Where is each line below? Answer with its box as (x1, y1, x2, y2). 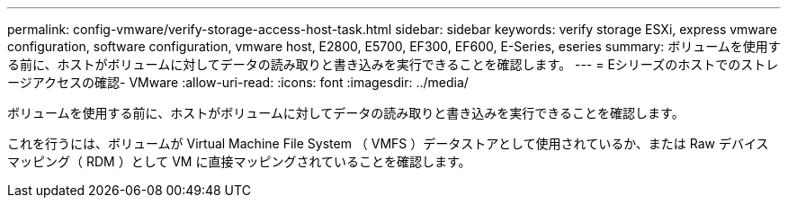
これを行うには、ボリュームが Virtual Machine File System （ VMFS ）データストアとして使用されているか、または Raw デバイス (7, 136, 769, 151)
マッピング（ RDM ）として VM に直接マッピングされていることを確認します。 (7, 154, 471, 169)
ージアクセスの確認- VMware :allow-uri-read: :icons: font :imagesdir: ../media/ (7, 75, 469, 90)
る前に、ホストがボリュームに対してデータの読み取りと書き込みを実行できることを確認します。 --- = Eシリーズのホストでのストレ (7, 57, 779, 72)
